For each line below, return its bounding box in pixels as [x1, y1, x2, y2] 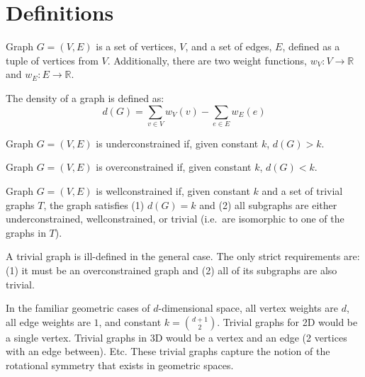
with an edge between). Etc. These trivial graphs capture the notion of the [6, 344, 330, 359]
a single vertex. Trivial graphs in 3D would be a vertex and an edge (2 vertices [6, 330, 347, 344]
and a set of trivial [262, 184, 343, 198]
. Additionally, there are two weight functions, [107, 52, 307, 67]
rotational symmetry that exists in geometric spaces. [6, 357, 234, 372]
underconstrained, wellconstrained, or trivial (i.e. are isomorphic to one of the [6, 211, 344, 226]
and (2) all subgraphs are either [199, 197, 337, 212]
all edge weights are [6, 314, 91, 329]
